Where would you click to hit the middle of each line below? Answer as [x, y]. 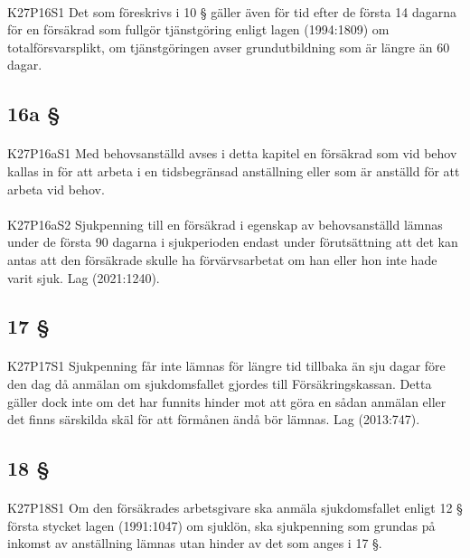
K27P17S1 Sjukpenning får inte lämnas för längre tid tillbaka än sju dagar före [226, 366]
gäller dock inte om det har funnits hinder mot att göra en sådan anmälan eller [227, 401]
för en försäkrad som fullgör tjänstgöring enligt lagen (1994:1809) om [198, 29]
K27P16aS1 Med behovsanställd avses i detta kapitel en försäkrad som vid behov [232, 153]
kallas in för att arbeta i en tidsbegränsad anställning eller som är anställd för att [234, 170]
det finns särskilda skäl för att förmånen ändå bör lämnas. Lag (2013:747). [214, 419]
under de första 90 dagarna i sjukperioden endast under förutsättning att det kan [233, 242]
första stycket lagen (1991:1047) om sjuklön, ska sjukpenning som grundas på [221, 525]
